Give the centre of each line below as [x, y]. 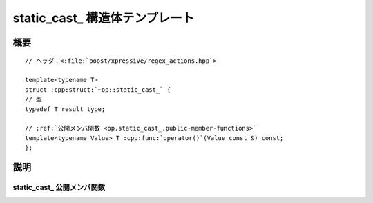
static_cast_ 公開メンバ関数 [59, 187]
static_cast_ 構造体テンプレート [104, 18]
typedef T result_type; [65, 109]
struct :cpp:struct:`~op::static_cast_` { [98, 89]
